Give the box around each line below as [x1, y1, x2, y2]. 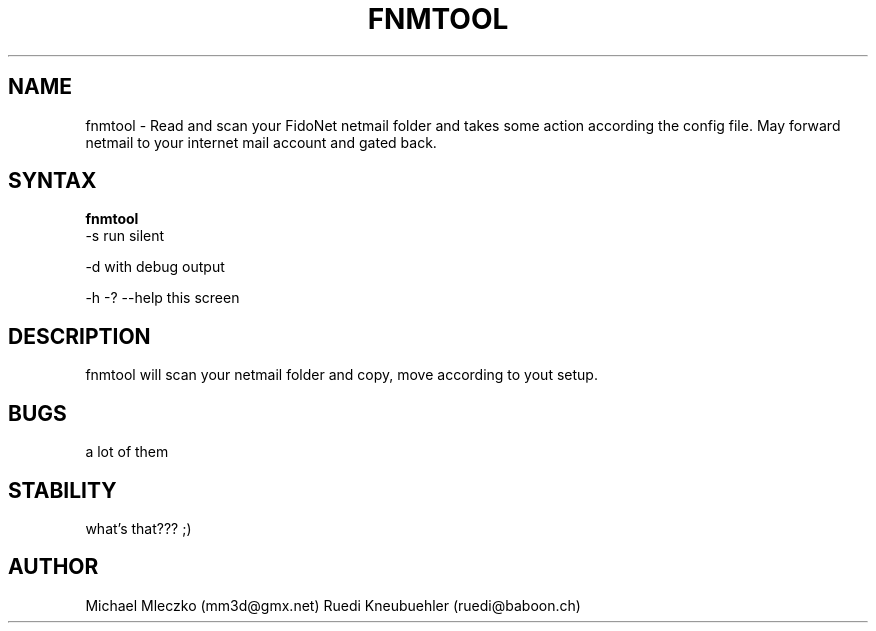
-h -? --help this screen [85, 289, 240, 307]
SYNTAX [8, 168, 97, 194]
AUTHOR [8, 554, 99, 580]
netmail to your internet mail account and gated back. [85, 133, 437, 151]
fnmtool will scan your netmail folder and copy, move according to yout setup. [85, 366, 598, 384]
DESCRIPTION [8, 323, 151, 349]
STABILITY [8, 477, 117, 503]
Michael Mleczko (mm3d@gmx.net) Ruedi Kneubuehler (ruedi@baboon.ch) [85, 596, 581, 614]
